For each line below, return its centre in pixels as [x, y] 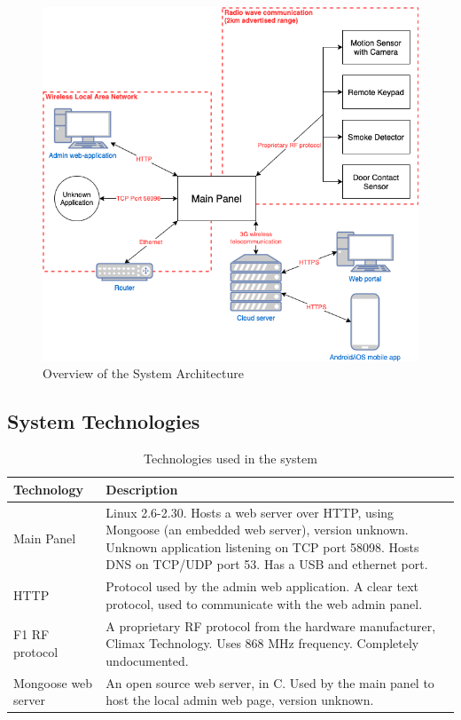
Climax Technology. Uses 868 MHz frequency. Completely [262, 643]
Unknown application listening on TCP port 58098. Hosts [262, 546]
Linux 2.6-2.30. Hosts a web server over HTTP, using [250, 512]
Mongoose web [53, 682]
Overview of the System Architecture [143, 373]
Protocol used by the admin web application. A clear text [262, 586]
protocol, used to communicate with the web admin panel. [264, 603]
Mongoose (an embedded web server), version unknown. [257, 530]
